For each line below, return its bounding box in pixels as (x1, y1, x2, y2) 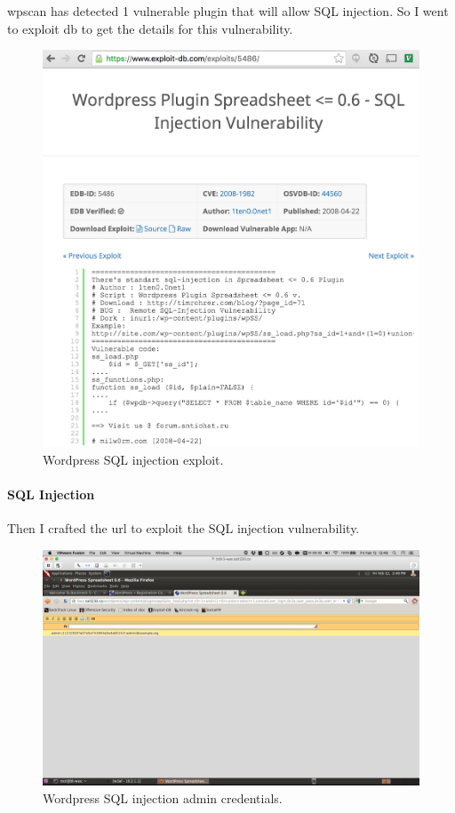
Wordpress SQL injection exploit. (43, 450, 224, 468)
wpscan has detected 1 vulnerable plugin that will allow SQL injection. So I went (7, 2, 449, 20)
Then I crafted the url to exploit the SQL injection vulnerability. (7, 519, 360, 538)
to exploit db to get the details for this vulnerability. (7, 19, 293, 37)
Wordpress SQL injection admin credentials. (43, 788, 283, 807)
